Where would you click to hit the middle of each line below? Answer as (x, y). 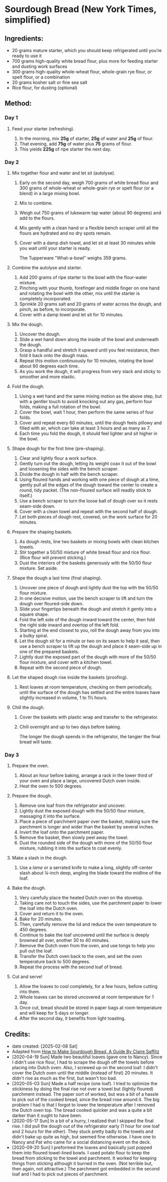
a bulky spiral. (34, 635)
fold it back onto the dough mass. (54, 355)
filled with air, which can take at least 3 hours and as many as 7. (85, 428)
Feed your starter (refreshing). (43, 128)
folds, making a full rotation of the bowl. (60, 407)
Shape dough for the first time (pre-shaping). (58, 448)
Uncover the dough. (40, 334)
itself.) (26, 495)
